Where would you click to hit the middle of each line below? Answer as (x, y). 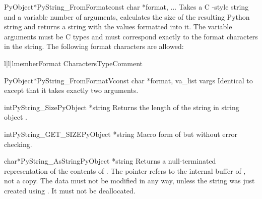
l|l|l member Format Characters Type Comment (73, 63)
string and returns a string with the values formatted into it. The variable (118, 27)
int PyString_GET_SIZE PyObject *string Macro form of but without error (121, 134)
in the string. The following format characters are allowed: (94, 46)
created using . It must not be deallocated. (70, 190)
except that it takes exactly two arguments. (71, 90)
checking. (18, 144)
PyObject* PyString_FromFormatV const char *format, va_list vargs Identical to (128, 80)
